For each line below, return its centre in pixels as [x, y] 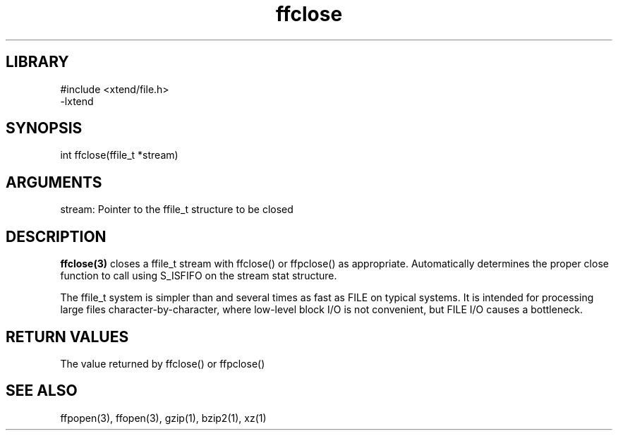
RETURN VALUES [67, 337]
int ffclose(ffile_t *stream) [119, 155]
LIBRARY [37, 62]
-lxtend [77, 101]
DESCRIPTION [56, 236]
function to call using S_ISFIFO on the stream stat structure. [199, 276]
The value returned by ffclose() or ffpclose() [163, 363]
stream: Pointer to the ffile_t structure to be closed [177, 210]
